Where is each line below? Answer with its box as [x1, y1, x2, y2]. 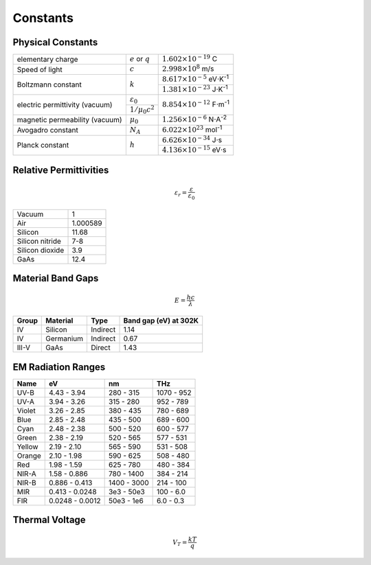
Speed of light [16, 65, 63, 74]
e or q [129, 54, 150, 64]
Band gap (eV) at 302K [123, 316, 199, 325]
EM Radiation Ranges [12, 361, 106, 373]
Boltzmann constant [16, 80, 82, 89]
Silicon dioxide [16, 245, 65, 255]
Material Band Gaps [12, 273, 99, 284]
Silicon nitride [16, 236, 62, 246]
